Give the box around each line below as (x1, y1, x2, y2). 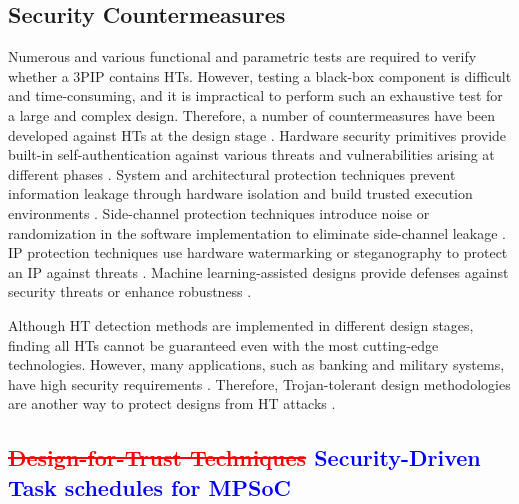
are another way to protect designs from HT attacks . (8, 393, 336, 414)
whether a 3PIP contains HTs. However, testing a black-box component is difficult (8, 65, 512, 86)
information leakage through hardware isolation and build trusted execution (8, 183, 473, 204)
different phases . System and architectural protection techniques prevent (8, 163, 456, 184)
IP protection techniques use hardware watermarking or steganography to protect (8, 242, 508, 263)
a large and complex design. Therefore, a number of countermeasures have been (8, 104, 495, 125)
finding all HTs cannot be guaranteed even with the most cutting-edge (8, 334, 439, 355)
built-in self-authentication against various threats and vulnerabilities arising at (8, 144, 495, 165)
